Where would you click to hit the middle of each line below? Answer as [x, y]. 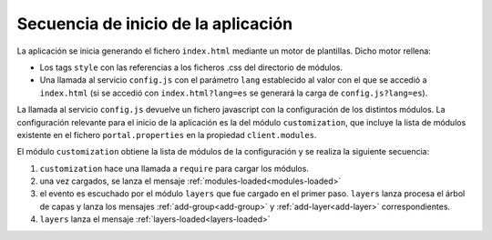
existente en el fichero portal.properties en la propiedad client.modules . [167, 135]
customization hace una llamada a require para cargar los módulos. [174, 168]
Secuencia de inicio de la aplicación [155, 24]
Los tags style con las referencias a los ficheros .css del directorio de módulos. [191, 67]
